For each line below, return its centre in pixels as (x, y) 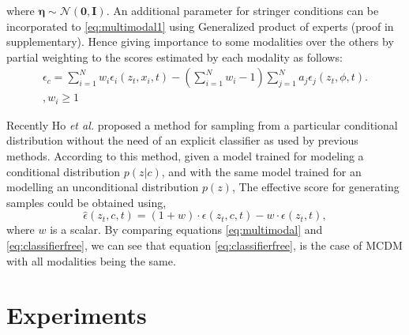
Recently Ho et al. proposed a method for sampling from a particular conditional (202, 124)
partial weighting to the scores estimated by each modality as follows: (174, 56)
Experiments (77, 315)
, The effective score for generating (315, 187)
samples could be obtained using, (86, 202)
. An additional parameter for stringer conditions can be (242, 10)
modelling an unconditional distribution (103, 187)
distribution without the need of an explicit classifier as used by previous (182, 140)
